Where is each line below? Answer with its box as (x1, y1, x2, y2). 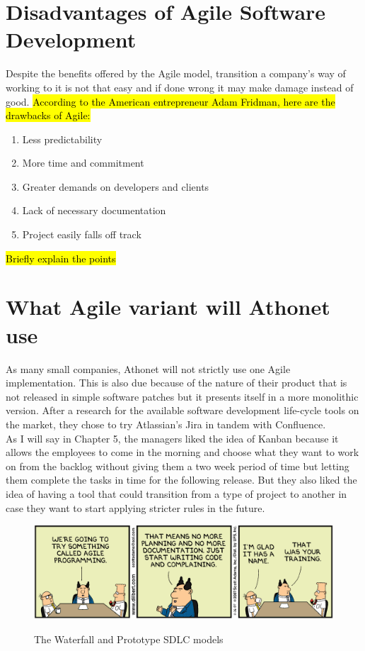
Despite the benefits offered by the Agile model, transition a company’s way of (6, 66, 346, 81)
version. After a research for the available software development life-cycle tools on (6, 403, 359, 418)
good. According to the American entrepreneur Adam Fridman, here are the (6, 94, 335, 108)
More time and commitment (22, 155, 144, 170)
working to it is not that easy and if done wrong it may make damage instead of (6, 79, 354, 94)
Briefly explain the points (6, 250, 116, 265)
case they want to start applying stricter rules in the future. (6, 500, 265, 515)
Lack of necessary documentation (22, 203, 166, 218)
